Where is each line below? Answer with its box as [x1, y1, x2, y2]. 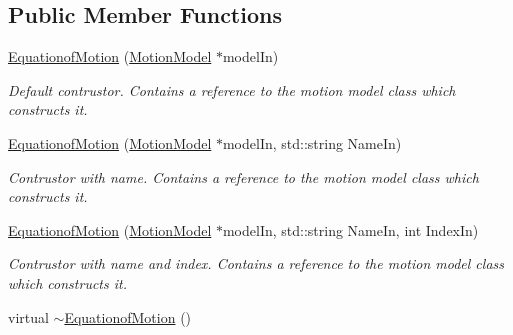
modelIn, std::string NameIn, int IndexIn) [222, 219, 479, 240]
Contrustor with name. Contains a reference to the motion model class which [8, 166, 479, 187]
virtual [8, 306, 49, 327]
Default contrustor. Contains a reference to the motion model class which [8, 79, 456, 100]
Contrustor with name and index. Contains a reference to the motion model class [8, 253, 504, 274]
